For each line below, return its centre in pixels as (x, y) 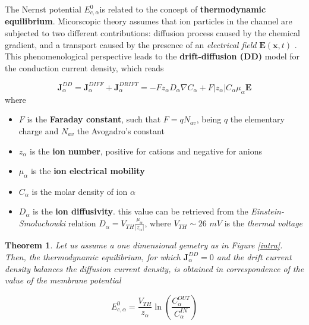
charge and (39, 130)
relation (82, 223)
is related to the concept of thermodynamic (183, 9)
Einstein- (267, 211)
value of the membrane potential (63, 280)
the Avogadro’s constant (121, 130)
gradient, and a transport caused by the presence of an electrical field (131, 44)
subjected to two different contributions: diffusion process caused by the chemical (152, 33)
